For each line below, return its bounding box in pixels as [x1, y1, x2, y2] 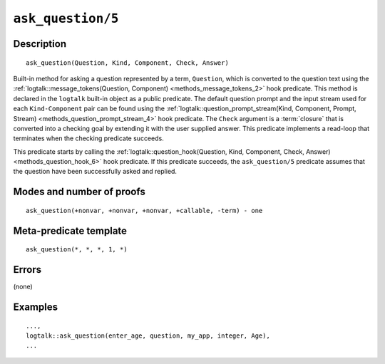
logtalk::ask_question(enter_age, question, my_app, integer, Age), [26, 331, 270, 340]
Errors [13, 264, 42, 276]
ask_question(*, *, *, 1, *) [26, 246, 128, 254]
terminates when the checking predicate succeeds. [13, 134, 164, 142]
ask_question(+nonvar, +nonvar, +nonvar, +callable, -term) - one [26, 207, 263, 214]
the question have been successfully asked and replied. [13, 167, 178, 176]
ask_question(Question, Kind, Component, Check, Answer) [26, 58, 230, 67]
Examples [13, 301, 58, 313]
